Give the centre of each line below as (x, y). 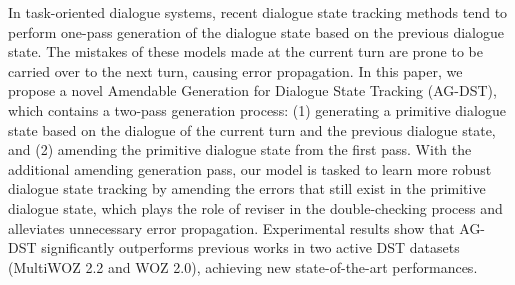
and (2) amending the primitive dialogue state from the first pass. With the (240, 149)
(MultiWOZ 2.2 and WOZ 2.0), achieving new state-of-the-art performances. (243, 266)
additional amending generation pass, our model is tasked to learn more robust (250, 168)
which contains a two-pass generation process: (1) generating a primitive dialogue (257, 109)
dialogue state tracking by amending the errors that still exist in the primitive (247, 188)
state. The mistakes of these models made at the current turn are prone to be (245, 51)
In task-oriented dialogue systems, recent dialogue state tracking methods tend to (258, 12)
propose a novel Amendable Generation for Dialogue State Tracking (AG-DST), (252, 90)
